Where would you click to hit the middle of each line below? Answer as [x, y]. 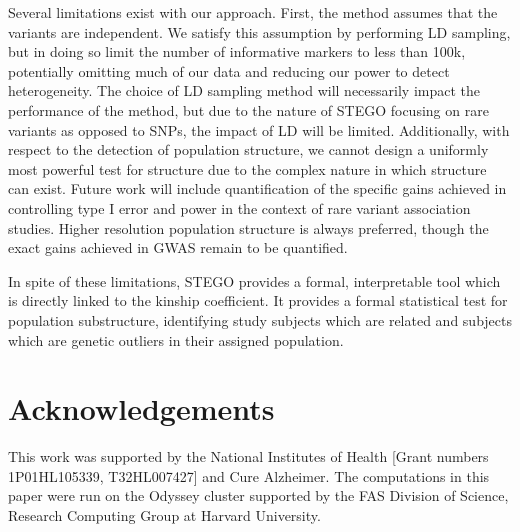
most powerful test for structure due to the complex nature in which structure [247, 168]
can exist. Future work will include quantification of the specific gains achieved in [257, 188]
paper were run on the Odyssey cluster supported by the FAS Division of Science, [258, 495]
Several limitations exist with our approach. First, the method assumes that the [253, 12]
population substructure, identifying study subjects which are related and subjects [260, 319]
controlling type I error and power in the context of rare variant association [239, 207]
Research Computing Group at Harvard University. [164, 515]
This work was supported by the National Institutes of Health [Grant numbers [248, 456]
